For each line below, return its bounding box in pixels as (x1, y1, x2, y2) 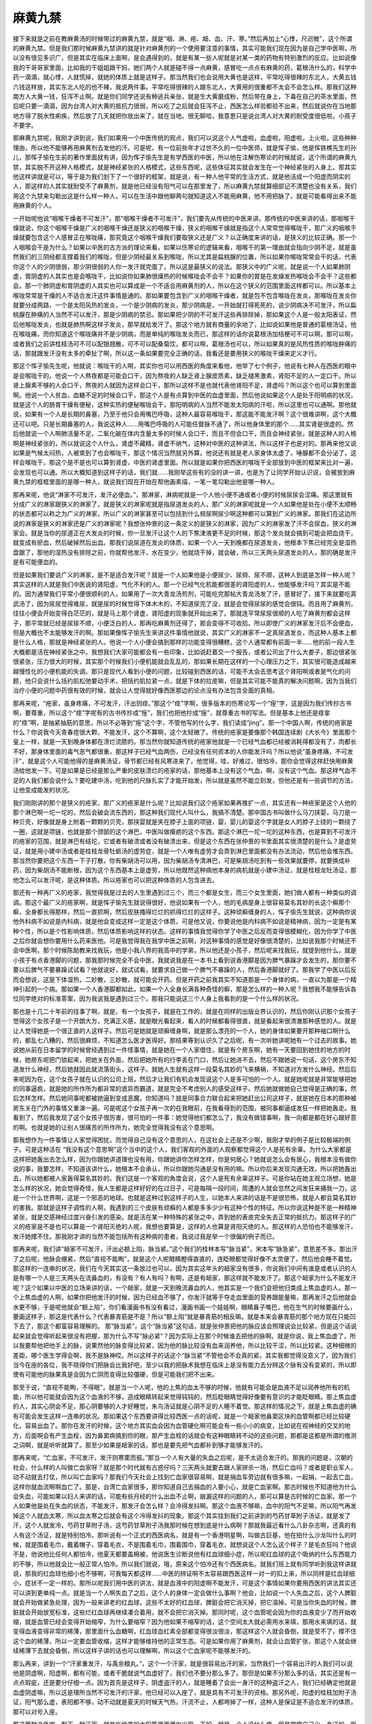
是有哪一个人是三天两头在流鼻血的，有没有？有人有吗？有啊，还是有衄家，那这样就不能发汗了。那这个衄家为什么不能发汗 (12, 1274, 357, 1282)
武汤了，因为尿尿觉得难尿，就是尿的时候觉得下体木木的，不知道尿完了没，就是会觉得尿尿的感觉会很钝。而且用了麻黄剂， (12, 599, 357, 608)
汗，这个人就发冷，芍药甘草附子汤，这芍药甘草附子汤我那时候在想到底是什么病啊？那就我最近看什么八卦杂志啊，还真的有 (12, 1521, 357, 1530)
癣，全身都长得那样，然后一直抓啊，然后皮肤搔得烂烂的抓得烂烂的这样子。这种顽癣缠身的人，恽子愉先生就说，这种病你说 (12, 908, 357, 916)
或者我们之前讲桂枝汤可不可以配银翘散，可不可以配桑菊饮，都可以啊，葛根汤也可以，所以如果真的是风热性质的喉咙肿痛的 (12, 339, 357, 348)
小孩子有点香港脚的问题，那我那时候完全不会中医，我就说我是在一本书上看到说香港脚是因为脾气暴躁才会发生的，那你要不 (12, 956, 357, 964)
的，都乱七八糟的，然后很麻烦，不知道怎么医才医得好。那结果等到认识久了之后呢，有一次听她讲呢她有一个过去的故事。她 (12, 1036, 357, 1044)
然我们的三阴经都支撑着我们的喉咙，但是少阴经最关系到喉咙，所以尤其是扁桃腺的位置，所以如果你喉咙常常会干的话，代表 (12, 252, 357, 261)
